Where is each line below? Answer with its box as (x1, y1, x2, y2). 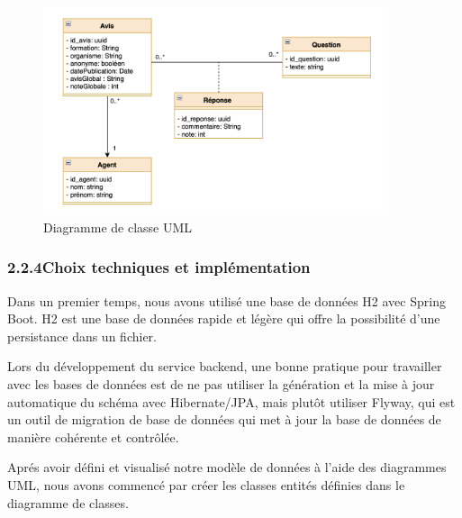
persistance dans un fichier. (7, 326, 157, 345)
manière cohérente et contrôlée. (7, 427, 179, 446)
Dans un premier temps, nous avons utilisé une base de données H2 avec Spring (7, 291, 446, 310)
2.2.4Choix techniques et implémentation (7, 256, 311, 278)
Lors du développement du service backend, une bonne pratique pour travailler (7, 357, 442, 376)
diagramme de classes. (7, 493, 129, 512)
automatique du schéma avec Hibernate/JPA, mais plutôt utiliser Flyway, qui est (7, 392, 456, 411)
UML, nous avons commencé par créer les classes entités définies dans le (7, 476, 405, 495)
